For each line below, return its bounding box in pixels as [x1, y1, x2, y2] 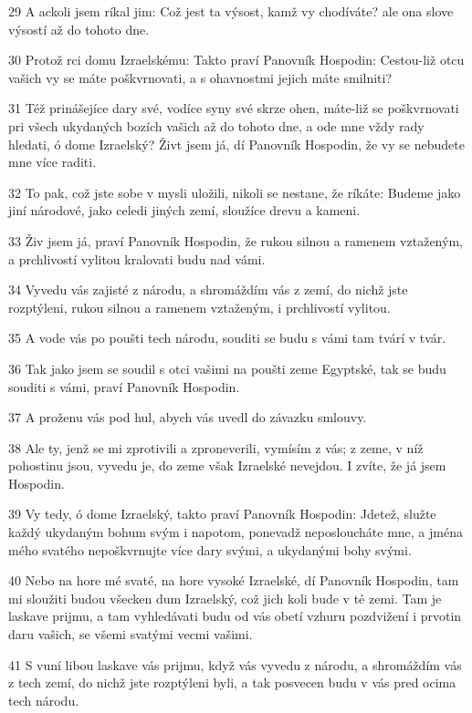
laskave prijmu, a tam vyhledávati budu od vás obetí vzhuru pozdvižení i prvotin [8, 606, 462, 625]
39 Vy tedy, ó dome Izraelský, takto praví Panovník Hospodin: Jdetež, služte [8, 504, 436, 523]
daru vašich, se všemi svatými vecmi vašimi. [8, 625, 253, 644]
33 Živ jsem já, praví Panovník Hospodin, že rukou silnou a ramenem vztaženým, [8, 231, 463, 250]
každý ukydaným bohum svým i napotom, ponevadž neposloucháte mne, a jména [8, 522, 463, 542]
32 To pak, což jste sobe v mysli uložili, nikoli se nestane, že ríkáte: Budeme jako [8, 182, 461, 201]
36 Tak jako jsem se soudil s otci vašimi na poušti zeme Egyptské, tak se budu [8, 358, 446, 377]
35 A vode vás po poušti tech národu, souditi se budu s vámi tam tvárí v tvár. [8, 328, 446, 347]
